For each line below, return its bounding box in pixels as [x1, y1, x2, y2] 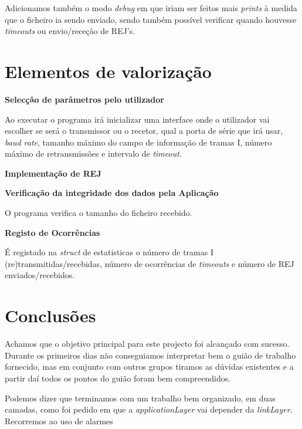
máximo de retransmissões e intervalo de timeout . [5, 147, 182, 160]
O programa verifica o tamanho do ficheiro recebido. [5, 207, 192, 219]
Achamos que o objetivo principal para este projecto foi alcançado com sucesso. [5, 337, 290, 350]
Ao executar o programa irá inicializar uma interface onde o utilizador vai [5, 113, 270, 125]
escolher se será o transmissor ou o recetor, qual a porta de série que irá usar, [5, 124, 283, 137]
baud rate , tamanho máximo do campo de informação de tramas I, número [5, 136, 272, 148]
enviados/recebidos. [5, 269, 75, 281]
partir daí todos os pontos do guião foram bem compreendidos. [5, 371, 231, 384]
